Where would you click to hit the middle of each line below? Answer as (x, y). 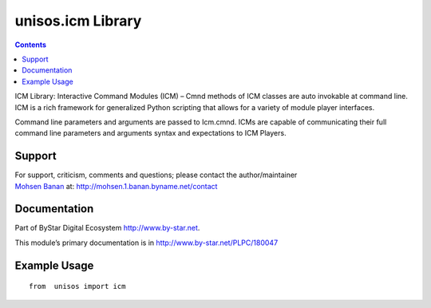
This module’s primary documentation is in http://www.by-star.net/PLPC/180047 (146, 243)
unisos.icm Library (78, 21)
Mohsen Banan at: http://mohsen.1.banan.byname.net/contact (116, 186)
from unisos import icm (77, 286)
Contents (31, 45)
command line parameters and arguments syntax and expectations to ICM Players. (150, 133)
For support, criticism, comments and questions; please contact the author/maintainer (156, 175)
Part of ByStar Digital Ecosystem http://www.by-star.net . (107, 228)
